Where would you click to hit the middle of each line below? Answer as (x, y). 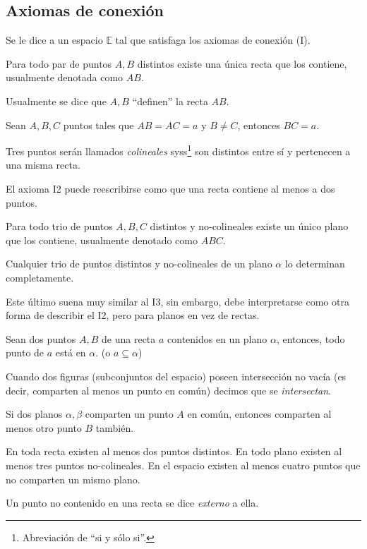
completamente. (40, 277)
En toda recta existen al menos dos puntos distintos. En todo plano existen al (174, 451)
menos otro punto (44, 427)
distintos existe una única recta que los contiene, (242, 63)
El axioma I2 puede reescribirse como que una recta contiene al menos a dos (170, 189)
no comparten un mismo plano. (73, 479)
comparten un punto (129, 414)
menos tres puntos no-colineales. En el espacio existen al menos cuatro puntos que (183, 465)
